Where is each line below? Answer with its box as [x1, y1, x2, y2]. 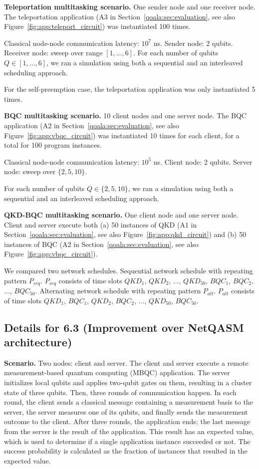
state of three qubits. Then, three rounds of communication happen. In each [4, 387, 237, 397]
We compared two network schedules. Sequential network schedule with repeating [4, 265, 253, 276]
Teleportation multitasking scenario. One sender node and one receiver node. [4, 1, 256, 11]
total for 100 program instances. [4, 140, 102, 150]
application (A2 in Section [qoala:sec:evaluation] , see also [4, 120, 179, 130]
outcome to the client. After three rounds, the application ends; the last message [4, 416, 251, 427]
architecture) [4, 334, 72, 350]
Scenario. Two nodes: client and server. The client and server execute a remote [4, 357, 249, 368]
